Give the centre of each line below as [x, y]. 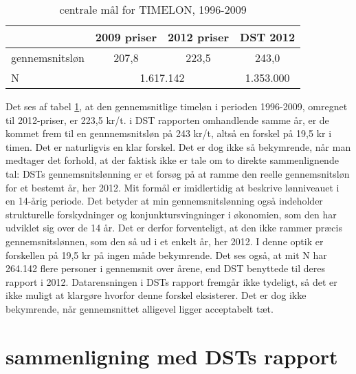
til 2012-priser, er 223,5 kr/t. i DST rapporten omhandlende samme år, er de [167, 120]
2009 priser [126, 37]
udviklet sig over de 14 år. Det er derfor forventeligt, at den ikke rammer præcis [174, 228]
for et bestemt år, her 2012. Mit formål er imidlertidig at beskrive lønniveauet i [173, 187]
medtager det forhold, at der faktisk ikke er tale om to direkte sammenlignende [172, 160]
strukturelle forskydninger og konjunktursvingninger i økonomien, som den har [171, 214]
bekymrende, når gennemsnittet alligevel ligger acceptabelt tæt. [140, 308]
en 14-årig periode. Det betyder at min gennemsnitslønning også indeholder [164, 201]
